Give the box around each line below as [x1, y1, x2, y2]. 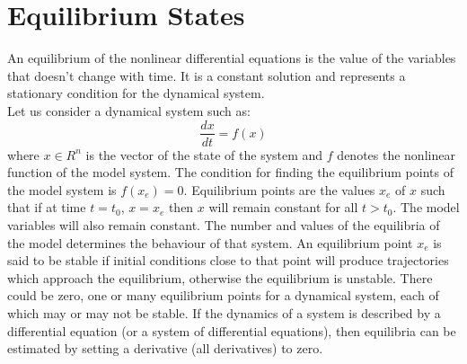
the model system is [7, 180, 117, 199]
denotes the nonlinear [337, 145, 455, 164]
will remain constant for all [208, 198, 358, 217]
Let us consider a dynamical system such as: [7, 101, 251, 120]
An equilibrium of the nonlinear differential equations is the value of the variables [7, 49, 456, 67]
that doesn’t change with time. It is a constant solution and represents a [7, 66, 406, 84]
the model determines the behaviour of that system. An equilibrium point [7, 233, 413, 252]
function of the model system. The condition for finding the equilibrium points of [7, 163, 454, 182]
